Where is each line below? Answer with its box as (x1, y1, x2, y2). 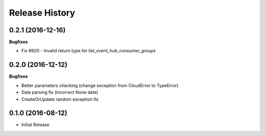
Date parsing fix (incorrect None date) (21, 90, 98, 95)
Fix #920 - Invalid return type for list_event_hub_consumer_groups (21, 48, 156, 54)
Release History (9, 7, 76, 18)
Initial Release (21, 122, 50, 128)
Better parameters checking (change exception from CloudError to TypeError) (21, 82, 179, 88)
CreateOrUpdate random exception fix (21, 96, 99, 102)
